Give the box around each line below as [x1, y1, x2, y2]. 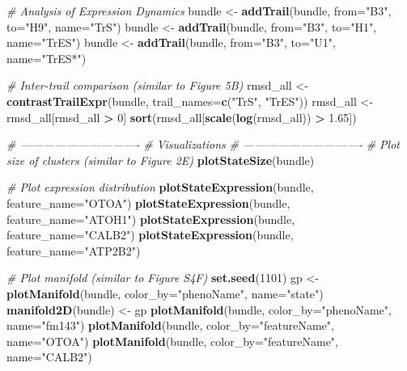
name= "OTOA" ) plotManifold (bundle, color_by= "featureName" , [6, 332, 339, 349]
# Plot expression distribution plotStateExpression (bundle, [6, 179, 314, 196]
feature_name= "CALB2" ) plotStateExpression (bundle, [6, 226, 294, 243]
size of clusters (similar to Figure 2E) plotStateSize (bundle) [6, 151, 315, 168]
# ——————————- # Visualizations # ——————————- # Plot [6, 136, 400, 153]
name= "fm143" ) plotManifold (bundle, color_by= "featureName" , [6, 317, 334, 334]
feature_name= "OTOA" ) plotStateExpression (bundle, [6, 194, 290, 211]
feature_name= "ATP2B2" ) [6, 242, 141, 259]
